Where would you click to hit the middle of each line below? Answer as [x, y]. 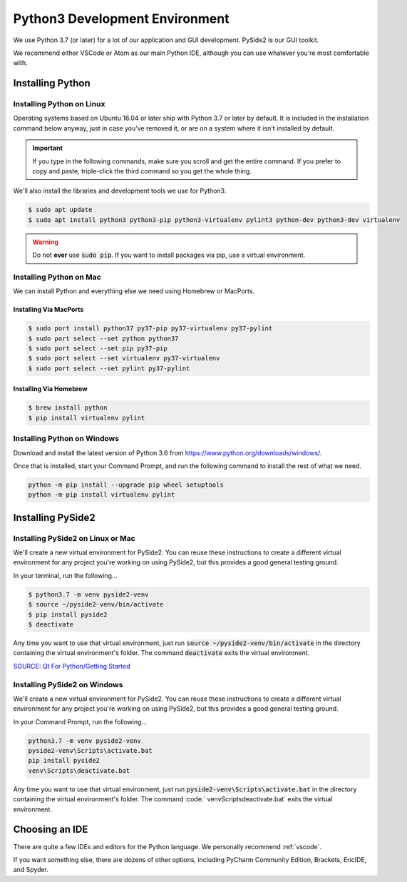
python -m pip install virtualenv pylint [102, 495]
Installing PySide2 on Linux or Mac [74, 538]
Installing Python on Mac [57, 277]
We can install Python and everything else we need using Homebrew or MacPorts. [134, 291]
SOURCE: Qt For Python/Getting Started [72, 666]
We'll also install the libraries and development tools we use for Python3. [120, 191]
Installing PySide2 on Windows [68, 684]
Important [48, 148]
